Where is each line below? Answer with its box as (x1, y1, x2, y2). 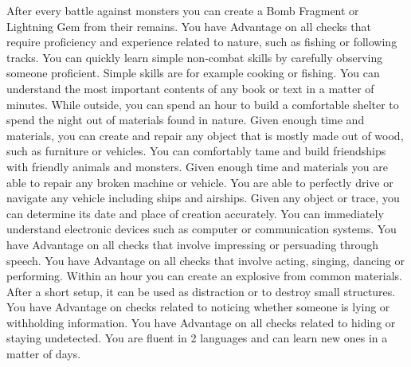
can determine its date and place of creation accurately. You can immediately (6, 205, 384, 221)
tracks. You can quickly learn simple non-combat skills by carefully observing (6, 49, 383, 65)
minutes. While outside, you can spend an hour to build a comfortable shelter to (6, 96, 399, 112)
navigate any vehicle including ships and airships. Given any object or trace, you (6, 189, 400, 206)
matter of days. (6, 346, 81, 362)
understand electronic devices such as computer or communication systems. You (6, 221, 397, 237)
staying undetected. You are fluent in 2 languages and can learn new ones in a (6, 330, 388, 346)
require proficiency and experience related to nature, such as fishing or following (6, 33, 397, 50)
